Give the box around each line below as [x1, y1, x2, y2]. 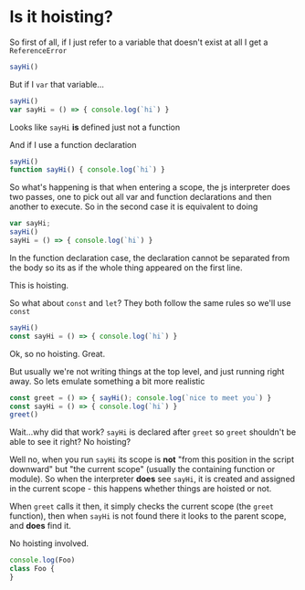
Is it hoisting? [9, 6, 114, 27]
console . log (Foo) [9, 555, 76, 565]
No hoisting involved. [9, 538, 89, 549]
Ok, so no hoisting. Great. [9, 348, 106, 359]
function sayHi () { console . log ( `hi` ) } [9, 165, 166, 174]
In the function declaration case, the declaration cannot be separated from [9, 252, 290, 263]
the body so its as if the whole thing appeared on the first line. [9, 262, 244, 273]
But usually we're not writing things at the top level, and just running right [9, 365, 285, 376]
